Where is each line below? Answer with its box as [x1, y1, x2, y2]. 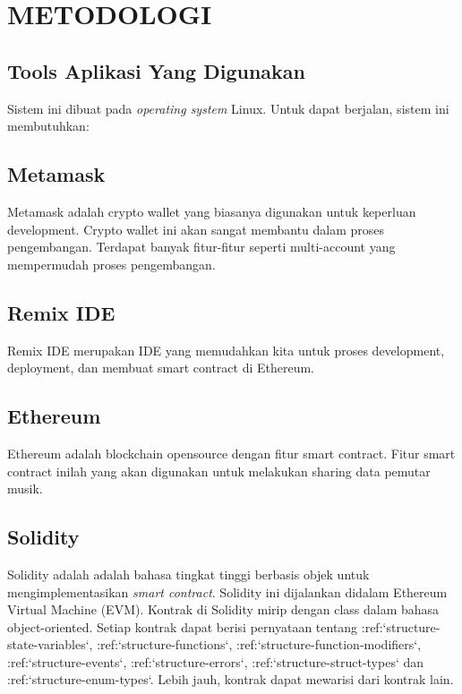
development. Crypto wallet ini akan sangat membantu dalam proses [7, 219, 385, 238]
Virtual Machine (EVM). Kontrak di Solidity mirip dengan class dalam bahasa [7, 600, 440, 619]
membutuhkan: [7, 116, 90, 135]
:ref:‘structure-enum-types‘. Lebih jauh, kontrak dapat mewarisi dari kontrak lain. [7, 670, 454, 689]
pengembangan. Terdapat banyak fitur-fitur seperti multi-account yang [7, 237, 396, 256]
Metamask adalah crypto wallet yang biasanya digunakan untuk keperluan [7, 201, 416, 220]
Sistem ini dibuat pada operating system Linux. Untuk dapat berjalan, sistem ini [7, 99, 449, 117]
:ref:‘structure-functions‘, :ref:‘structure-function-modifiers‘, [97, 635, 422, 654]
